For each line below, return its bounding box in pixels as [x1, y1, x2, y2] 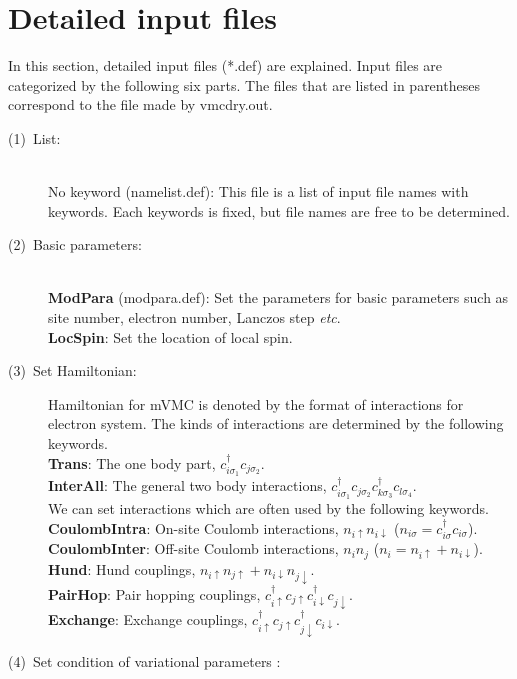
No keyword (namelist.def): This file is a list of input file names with [48, 181, 469, 202]
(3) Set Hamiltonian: [8, 360, 137, 381]
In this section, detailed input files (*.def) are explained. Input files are [8, 55, 443, 76]
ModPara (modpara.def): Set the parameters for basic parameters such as [48, 287, 509, 308]
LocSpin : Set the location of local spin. [48, 326, 293, 347]
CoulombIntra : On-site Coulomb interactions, [48, 517, 339, 538]
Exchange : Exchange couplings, [48, 609, 248, 630]
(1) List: [8, 127, 61, 148]
